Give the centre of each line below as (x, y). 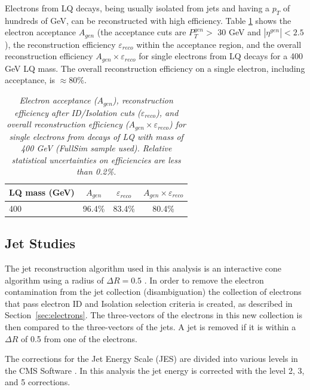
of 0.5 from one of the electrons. (79, 338)
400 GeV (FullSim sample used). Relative (96, 148)
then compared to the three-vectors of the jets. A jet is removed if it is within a (151, 326)
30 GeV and (239, 32)
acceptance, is (30, 80)
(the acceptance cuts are (142, 32)
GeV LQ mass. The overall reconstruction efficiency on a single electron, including (155, 68)
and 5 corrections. (38, 382)
